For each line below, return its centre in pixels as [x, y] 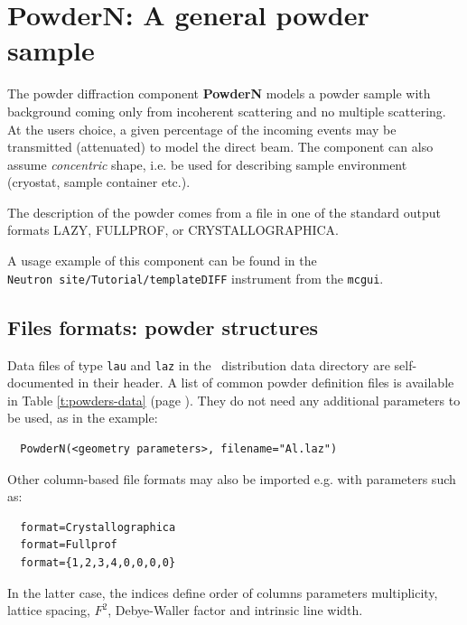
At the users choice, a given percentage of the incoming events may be [202, 129]
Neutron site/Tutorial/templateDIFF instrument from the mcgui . [196, 278]
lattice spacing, [49, 610]
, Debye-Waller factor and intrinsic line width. [235, 610]
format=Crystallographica [98, 527]
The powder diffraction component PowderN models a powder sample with [219, 93]
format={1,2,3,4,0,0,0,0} [98, 562]
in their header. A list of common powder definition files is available [266, 382]
